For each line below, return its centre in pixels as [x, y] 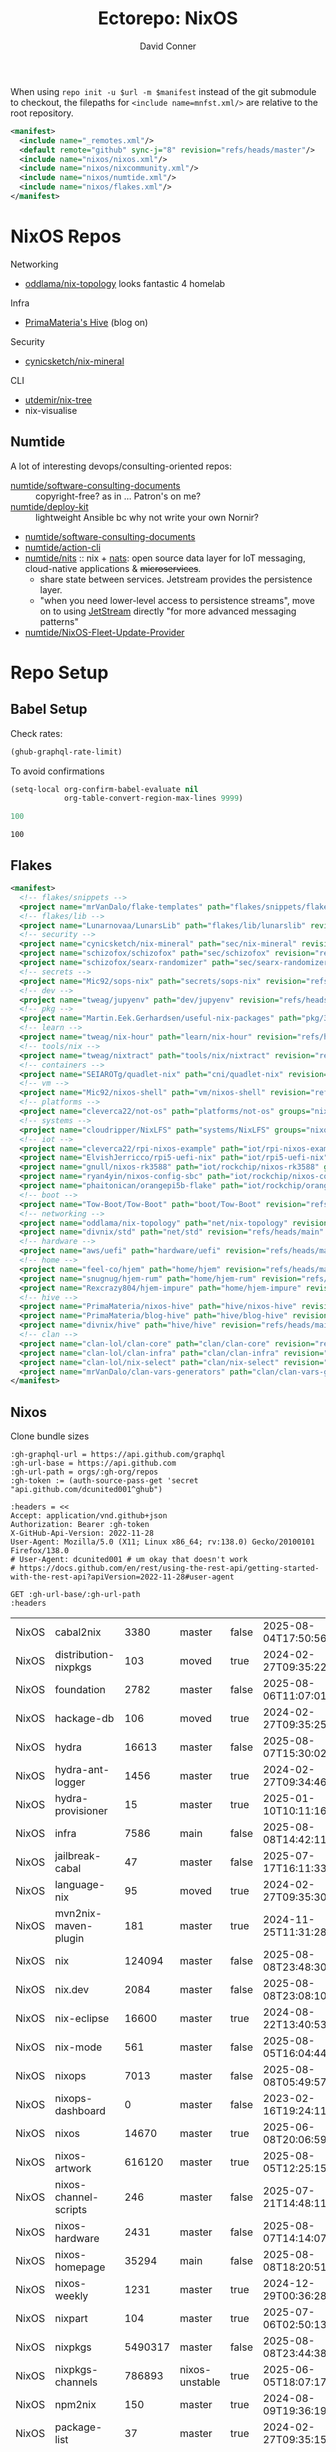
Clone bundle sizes [50, 1436]
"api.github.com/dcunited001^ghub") [86, 1490]
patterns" [59, 621]
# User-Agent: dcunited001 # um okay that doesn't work [129, 1560]
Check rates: [36, 733]
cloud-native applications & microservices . [113, 568]
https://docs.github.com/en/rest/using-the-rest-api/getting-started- [169, 1568]
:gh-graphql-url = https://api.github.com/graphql [118, 1455]
